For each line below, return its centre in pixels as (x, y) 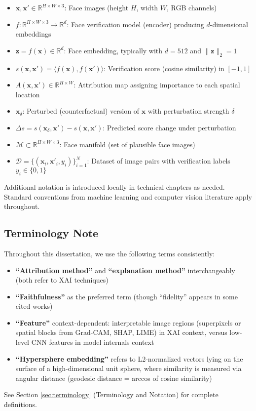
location (28, 94)
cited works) (34, 306)
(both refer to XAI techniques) (62, 280)
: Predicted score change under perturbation (169, 127)
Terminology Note (51, 233)
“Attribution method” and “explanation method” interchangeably (125, 270)
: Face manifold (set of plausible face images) (127, 144)
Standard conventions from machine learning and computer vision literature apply (128, 196)
